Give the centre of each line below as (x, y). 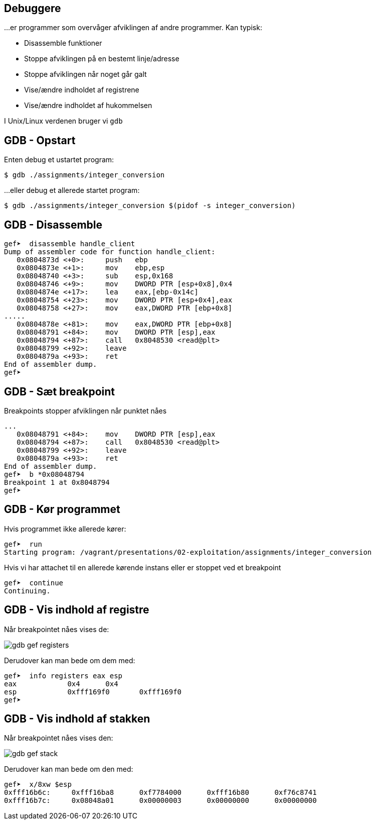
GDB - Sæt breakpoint (60, 391)
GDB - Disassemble (53, 225)
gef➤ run (23, 544)
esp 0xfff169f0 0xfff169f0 (93, 692)
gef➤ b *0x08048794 (44, 474)
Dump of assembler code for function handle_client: (110, 252)
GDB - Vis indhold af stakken (77, 719)
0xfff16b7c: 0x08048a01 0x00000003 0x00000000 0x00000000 (160, 801)
